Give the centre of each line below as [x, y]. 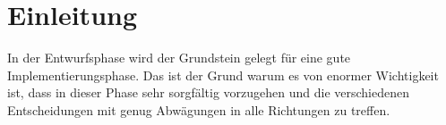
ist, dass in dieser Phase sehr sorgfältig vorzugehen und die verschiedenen [208, 92]
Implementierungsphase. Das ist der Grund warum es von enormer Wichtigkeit [223, 75]
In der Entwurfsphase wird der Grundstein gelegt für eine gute [179, 58]
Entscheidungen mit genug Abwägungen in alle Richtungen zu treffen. [199, 109]
